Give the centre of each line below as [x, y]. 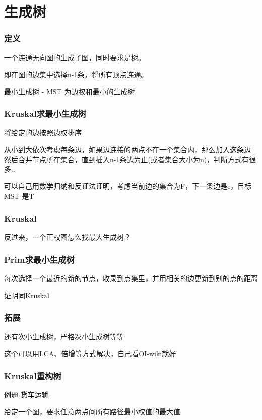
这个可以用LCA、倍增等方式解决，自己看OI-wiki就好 [90, 353]
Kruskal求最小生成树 [45, 114]
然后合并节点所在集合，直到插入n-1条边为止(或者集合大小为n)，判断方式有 [127, 159]
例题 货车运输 [26, 394]
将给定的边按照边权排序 [43, 132]
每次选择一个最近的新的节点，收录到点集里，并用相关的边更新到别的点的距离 [131, 278]
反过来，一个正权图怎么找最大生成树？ [68, 237]
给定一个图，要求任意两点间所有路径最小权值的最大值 [92, 411]
